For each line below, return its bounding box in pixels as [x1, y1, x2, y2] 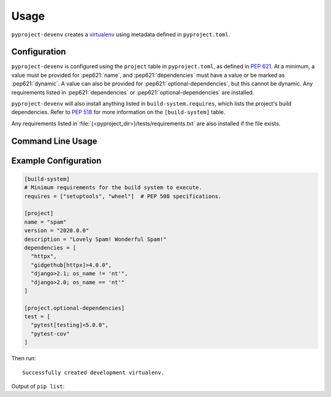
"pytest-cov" [31, 330, 70, 337]
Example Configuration [11, 155, 102, 166]
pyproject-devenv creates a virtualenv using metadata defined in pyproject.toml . [11, 31, 230, 38]
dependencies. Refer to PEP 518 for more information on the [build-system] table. [11, 108, 226, 116]
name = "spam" [24, 218, 67, 226]
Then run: [11, 355, 36, 362]
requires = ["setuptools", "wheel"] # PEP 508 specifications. [24, 192, 222, 200]
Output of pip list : [11, 383, 64, 390]
